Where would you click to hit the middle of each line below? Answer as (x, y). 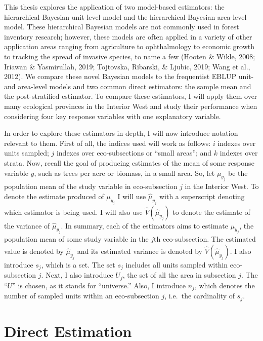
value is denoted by (34, 251)
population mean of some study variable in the (76, 239)
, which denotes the (225, 285)
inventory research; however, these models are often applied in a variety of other (128, 36)
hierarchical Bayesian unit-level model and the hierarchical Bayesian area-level (125, 16)
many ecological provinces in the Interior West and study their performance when (131, 106)
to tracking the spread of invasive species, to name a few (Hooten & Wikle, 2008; (130, 56)
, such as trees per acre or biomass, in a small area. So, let (124, 173)
